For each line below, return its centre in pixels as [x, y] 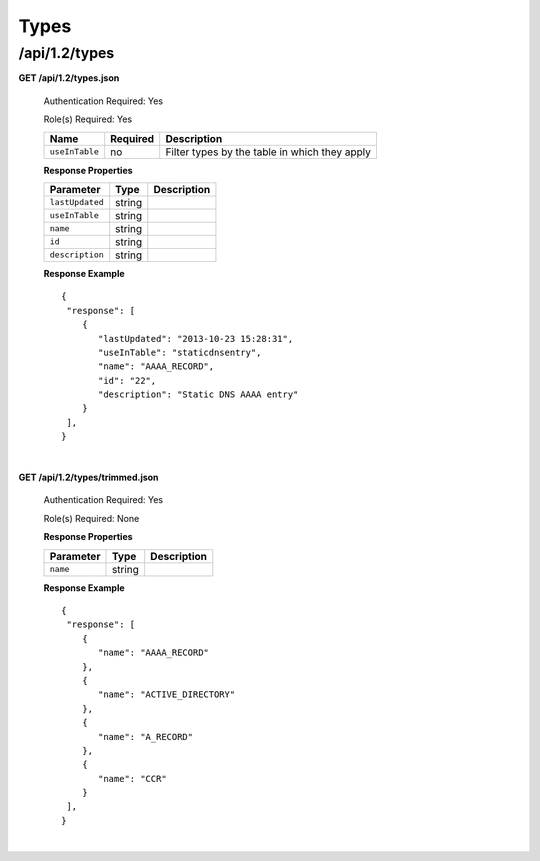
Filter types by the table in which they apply [268, 152]
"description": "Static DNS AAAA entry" [198, 394]
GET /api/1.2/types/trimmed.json [88, 477]
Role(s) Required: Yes [88, 119]
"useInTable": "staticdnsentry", [180, 352]
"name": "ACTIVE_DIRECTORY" [167, 694]
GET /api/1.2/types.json [69, 78]
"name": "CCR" [132, 778]
